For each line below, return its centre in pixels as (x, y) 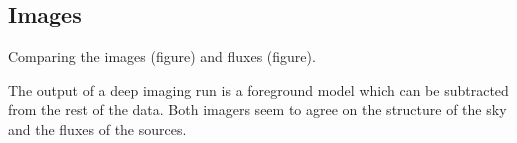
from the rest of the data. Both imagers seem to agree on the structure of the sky (257, 109)
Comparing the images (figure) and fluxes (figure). (162, 56)
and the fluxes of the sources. (97, 128)
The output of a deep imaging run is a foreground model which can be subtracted (258, 89)
